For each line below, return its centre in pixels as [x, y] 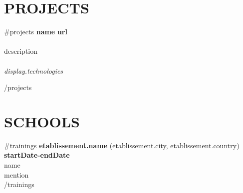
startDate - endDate [37, 155]
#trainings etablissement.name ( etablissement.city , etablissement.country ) [122, 145]
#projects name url [36, 32]
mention [16, 174]
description [21, 51]
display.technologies [34, 70]
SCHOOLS [42, 121]
